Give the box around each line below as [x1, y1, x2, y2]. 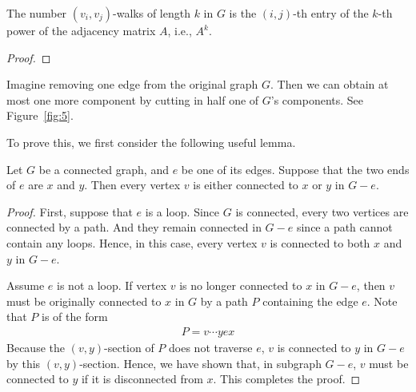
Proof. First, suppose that [6, 203, 133, 220]
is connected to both [270, 234, 370, 251]
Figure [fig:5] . [6, 107, 74, 124]
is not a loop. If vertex [57, 277, 167, 294]
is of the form [42, 308, 108, 325]
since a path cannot [296, 219, 393, 236]
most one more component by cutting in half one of [6, 91, 259, 108]
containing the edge [262, 292, 358, 309]
